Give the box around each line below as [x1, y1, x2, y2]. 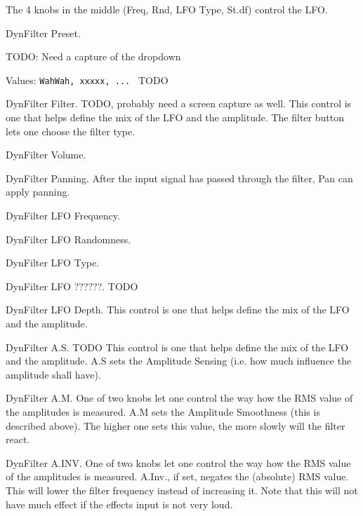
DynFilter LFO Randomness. [6, 231, 131, 246]
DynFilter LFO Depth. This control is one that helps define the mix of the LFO [6, 302, 350, 317]
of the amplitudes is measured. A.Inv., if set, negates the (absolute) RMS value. [6, 469, 349, 484]
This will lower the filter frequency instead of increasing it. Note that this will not [6, 482, 358, 497]
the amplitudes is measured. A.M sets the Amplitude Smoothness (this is [6, 404, 320, 419]
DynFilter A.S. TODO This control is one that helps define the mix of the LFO [6, 339, 349, 354]
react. [6, 432, 30, 447]
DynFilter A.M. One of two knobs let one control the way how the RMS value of [6, 391, 353, 405]
